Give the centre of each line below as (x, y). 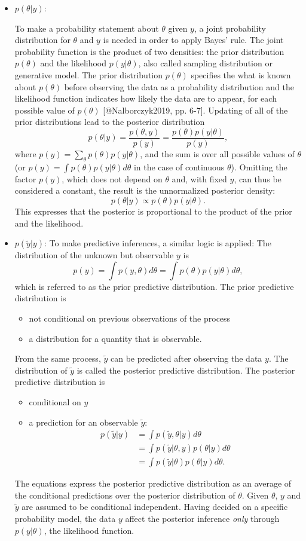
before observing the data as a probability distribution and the (179, 86)
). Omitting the (259, 166)
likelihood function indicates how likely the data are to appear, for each (146, 98)
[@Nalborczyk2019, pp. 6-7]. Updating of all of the (195, 110)
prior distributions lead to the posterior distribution (110, 122)
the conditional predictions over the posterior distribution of (125, 495)
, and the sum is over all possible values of (217, 154)
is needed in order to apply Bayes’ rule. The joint (193, 40)
